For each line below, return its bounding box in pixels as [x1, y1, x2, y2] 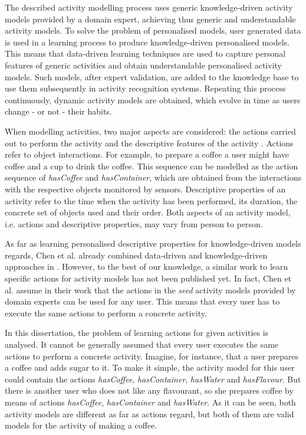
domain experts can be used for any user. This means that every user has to [5, 295, 280, 308]
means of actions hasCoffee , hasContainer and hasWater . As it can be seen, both [5, 396, 296, 408]
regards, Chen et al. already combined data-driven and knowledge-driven [5, 248, 268, 261]
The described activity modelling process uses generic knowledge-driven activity [5, 1, 293, 13]
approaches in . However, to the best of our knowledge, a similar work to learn [5, 260, 288, 273]
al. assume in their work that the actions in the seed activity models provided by [5, 283, 296, 296]
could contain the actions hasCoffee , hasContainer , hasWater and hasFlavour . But [5, 372, 301, 385]
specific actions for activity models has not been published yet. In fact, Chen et [5, 272, 292, 284]
